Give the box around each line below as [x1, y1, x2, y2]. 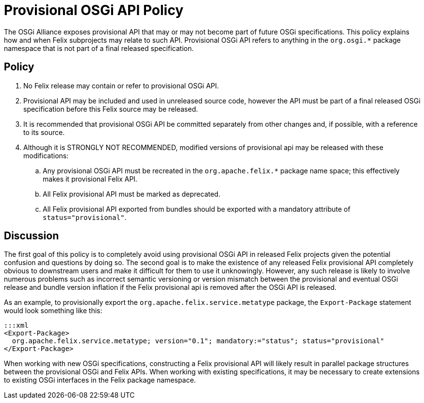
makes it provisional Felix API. [43, 174, 138, 183]
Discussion [4, 230, 59, 242]
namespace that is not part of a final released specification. [4, 44, 194, 52]
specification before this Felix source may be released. [23, 104, 198, 113]
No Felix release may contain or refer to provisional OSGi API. [23, 81, 219, 90]
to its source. [23, 128, 65, 136]
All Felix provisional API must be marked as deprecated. [43, 189, 221, 198]
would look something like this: [4, 306, 102, 315]
